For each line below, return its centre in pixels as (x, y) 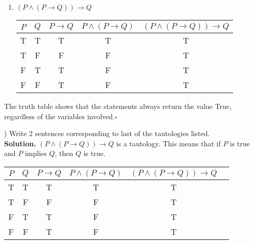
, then (64, 153)
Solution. (20, 143)
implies (36, 153)
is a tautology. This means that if (169, 143)
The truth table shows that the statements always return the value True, (118, 106)
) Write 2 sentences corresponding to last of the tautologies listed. (107, 133)
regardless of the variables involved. (59, 116)
